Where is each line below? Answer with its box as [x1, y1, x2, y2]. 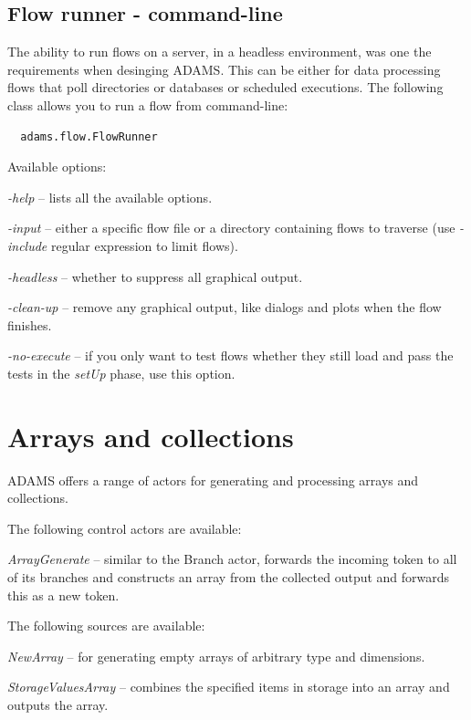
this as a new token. [7, 585, 120, 604]
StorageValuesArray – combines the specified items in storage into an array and [7, 677, 450, 696]
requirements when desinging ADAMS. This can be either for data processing [7, 59, 441, 78]
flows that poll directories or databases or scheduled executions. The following [7, 78, 444, 97]
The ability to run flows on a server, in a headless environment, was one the [7, 42, 432, 61]
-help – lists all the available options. [7, 187, 213, 206]
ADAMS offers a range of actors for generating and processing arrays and [7, 470, 419, 489]
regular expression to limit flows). [50, 235, 238, 255]
